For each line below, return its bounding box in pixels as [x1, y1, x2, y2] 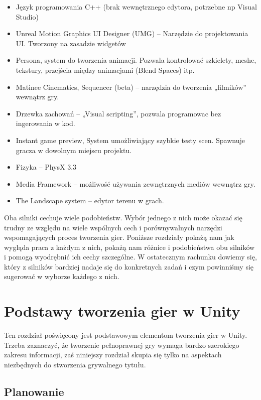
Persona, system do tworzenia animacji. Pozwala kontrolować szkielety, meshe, [16, 55, 256, 65]
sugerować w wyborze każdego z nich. [4, 271, 119, 282]
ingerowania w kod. [16, 118, 75, 128]
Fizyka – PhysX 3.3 [16, 162, 77, 172]
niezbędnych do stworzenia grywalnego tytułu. [4, 359, 146, 369]
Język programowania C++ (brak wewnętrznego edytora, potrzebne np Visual [16, 2, 257, 12]
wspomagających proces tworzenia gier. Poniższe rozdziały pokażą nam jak [4, 232, 234, 242]
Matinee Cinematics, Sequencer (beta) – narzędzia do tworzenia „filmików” [16, 81, 246, 92]
